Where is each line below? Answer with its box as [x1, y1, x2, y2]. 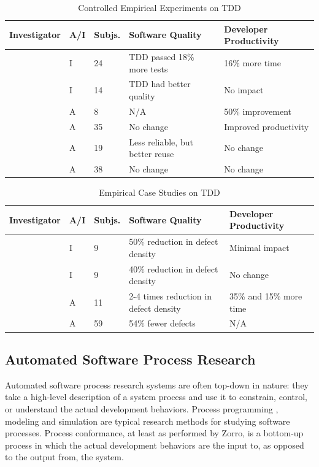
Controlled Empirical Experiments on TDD [78, 1, 241, 14]
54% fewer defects [129, 317, 196, 330]
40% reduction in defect [129, 262, 218, 275]
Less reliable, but [129, 135, 193, 148]
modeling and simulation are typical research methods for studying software [5, 414, 290, 427]
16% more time [224, 56, 281, 69]
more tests [129, 62, 168, 75]
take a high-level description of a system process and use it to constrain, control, [5, 390, 307, 403]
